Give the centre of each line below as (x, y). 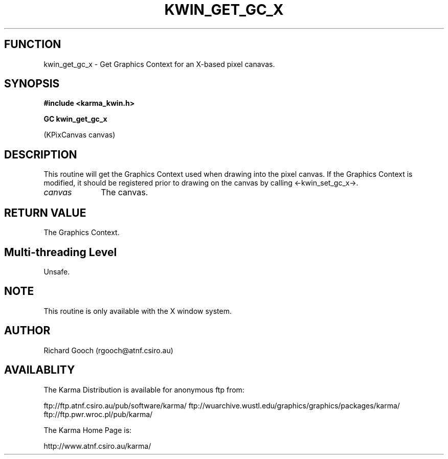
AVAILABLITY (40, 370)
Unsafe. (57, 271)
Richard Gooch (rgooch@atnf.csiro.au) (108, 350)
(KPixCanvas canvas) (80, 135)
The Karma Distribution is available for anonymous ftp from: (144, 389)
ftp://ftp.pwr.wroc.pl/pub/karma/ (98, 414)
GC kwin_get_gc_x (75, 119)
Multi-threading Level (61, 252)
